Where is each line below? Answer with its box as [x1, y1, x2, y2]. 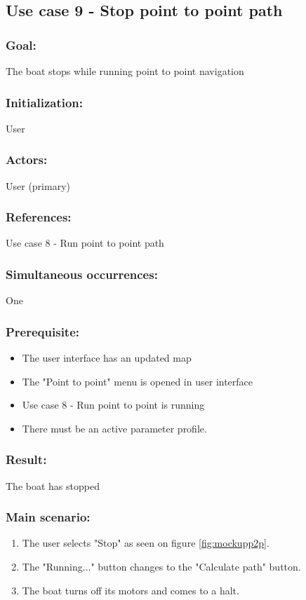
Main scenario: [6, 508, 91, 526]
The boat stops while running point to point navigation [6, 64, 244, 78]
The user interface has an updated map [22, 350, 192, 365]
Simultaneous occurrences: [6, 265, 158, 282]
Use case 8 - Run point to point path [6, 236, 164, 250]
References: [6, 208, 72, 226]
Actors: [6, 151, 48, 168]
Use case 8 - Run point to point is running [22, 397, 205, 412]
